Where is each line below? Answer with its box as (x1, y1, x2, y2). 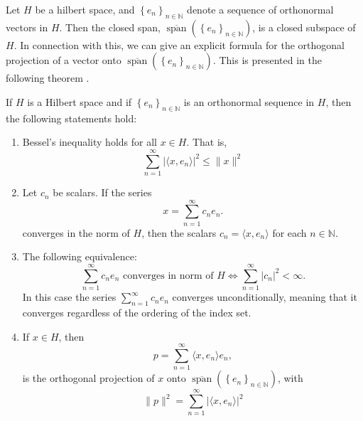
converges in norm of (122, 270, 214, 281)
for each (272, 225, 307, 240)
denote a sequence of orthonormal (187, 2, 334, 16)
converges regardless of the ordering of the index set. (22, 304, 251, 319)
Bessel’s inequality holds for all (22, 134, 157, 149)
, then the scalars (141, 225, 217, 240)
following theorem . (6, 70, 90, 85)
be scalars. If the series (53, 185, 152, 200)
